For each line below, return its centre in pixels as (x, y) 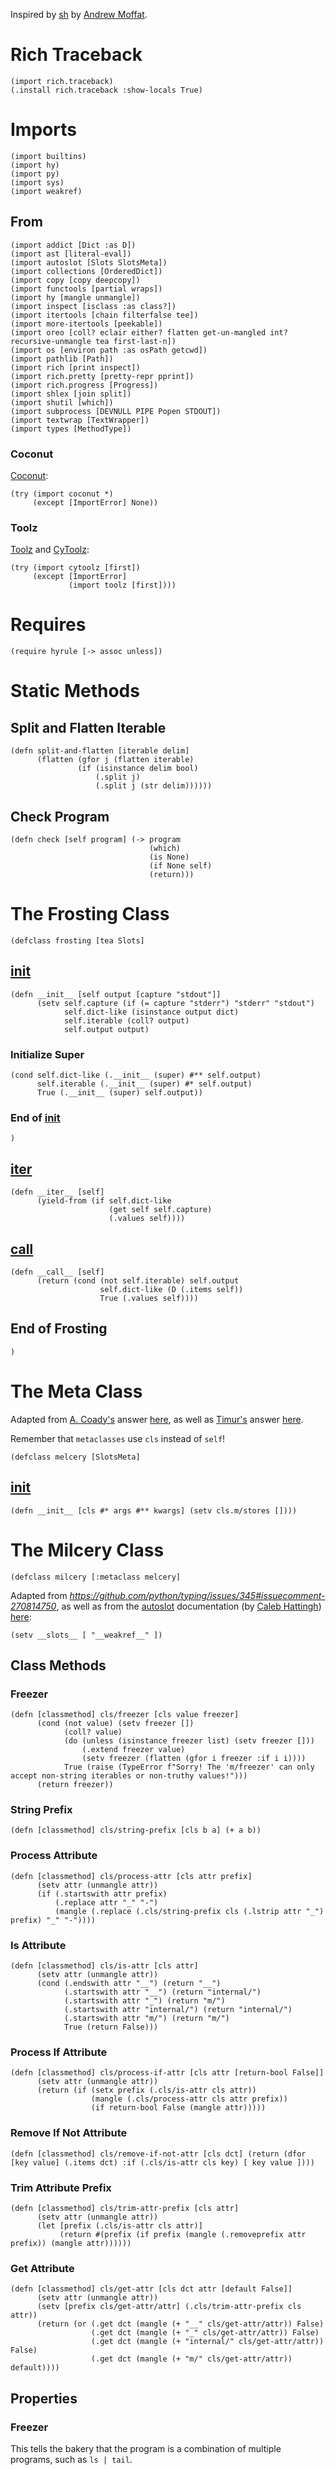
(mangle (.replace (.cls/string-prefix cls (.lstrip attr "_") (189, 1911)
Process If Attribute (59, 2052)
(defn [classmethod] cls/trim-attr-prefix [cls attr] (125, 2208)
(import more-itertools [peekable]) (86, 324)
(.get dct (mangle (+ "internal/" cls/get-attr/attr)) (207, 2342)
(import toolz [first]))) (122, 585)
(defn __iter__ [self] (57, 1192)
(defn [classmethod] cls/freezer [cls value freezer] (125, 1715)
